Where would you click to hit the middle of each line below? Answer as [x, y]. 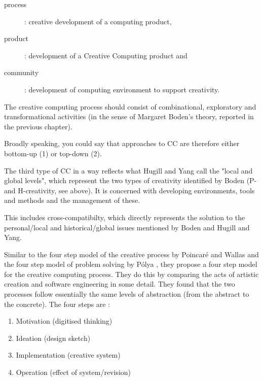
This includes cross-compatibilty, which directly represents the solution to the [125, 217]
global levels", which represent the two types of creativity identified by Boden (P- [130, 180]
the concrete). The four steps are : [57, 304]
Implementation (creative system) [68, 355]
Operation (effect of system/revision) [73, 372]
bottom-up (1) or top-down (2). [53, 153]
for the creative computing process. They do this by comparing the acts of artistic [131, 274]
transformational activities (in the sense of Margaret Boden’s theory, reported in [129, 116]
